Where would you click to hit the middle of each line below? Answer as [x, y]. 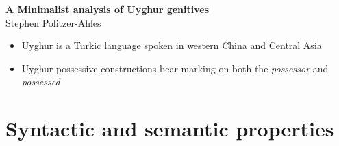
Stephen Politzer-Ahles [53, 22]
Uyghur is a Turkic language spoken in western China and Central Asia [172, 45]
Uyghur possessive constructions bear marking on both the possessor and [175, 68]
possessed [41, 82]
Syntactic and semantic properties [170, 129]
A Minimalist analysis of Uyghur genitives [107, 9]
